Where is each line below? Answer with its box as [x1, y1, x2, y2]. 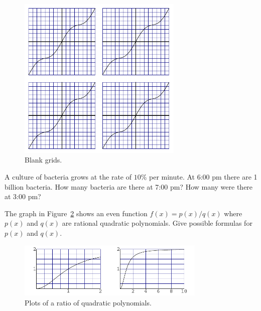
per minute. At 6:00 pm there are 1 [149, 171, 257, 182]
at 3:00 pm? [5, 191, 41, 202]
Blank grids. [25, 154, 62, 165]
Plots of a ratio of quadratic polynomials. [25, 297, 152, 307]
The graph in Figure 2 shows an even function [5, 208, 148, 218]
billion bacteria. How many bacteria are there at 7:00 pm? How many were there [5, 181, 253, 192]
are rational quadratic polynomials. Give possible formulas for [62, 218, 252, 228]
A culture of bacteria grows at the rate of [5, 171, 132, 182]
